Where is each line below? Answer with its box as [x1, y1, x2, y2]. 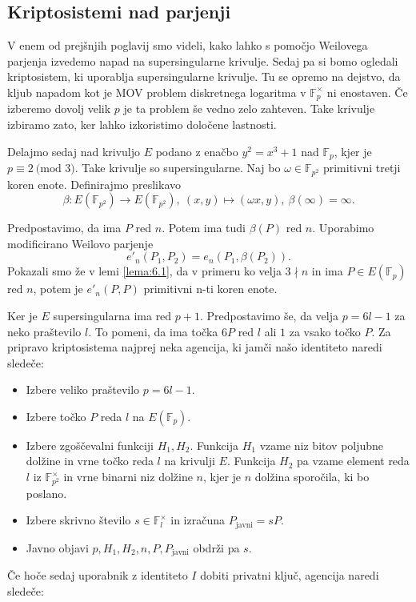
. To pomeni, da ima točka [88, 323, 218, 339]
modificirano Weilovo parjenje [7, 235, 154, 251]
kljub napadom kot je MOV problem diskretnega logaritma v [7, 83, 306, 100]
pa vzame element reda [297, 452, 410, 469]
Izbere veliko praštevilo [26, 381, 140, 398]
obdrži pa [193, 539, 240, 556]
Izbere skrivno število [26, 512, 131, 528]
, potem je [33, 280, 83, 297]
